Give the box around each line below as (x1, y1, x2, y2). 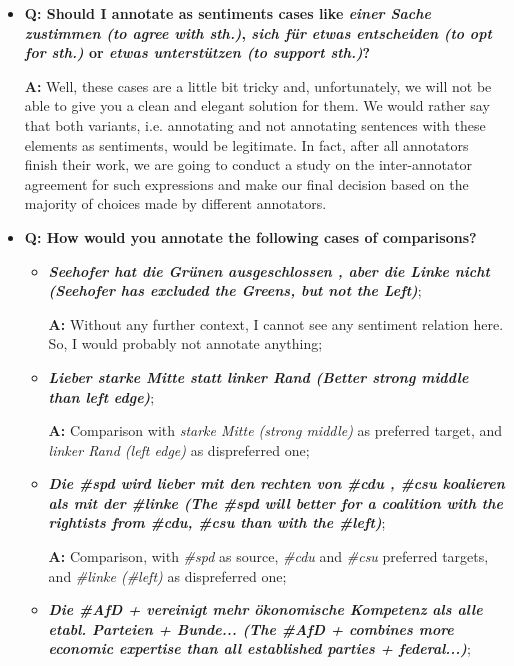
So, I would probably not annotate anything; (48, 333, 323, 354)
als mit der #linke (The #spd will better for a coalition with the (48, 492, 503, 513)
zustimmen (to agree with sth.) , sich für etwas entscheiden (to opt (24, 22, 492, 43)
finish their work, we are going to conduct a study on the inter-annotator (24, 154, 472, 175)
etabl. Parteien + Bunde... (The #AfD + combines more (48, 618, 454, 639)
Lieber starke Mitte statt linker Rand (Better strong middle (48, 366, 469, 387)
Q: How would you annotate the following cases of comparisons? (24, 226, 477, 247)
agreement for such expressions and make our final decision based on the (24, 173, 469, 194)
